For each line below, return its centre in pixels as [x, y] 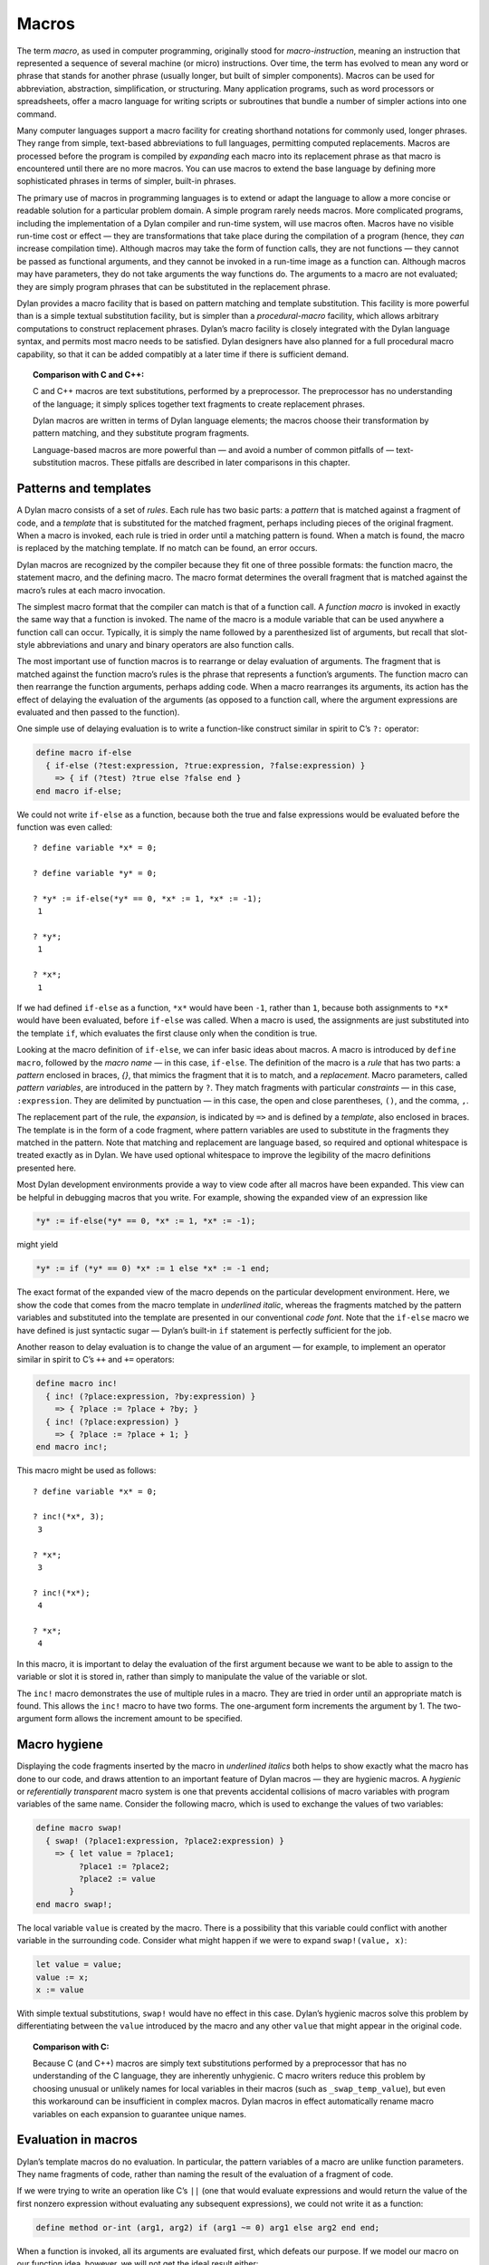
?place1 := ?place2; [124, 1866]
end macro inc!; [72, 1447]
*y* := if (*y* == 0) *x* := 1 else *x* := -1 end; [153, 1269]
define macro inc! [77, 1383]
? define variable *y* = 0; [95, 873]
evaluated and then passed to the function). [98, 712]
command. [37, 114]
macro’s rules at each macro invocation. [91, 590]
